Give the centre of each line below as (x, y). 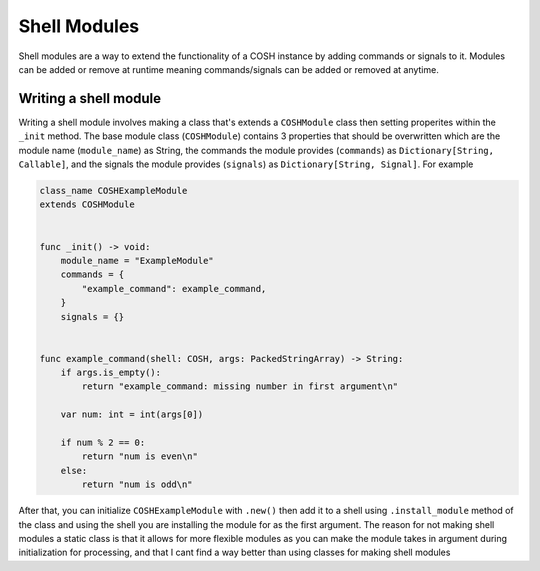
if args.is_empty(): (111, 373)
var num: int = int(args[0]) (132, 414)
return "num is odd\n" (137, 484)
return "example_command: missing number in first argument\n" (240, 386)
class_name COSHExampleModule (113, 190)
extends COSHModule (87, 204)
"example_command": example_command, (174, 288)
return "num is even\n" (140, 456)
